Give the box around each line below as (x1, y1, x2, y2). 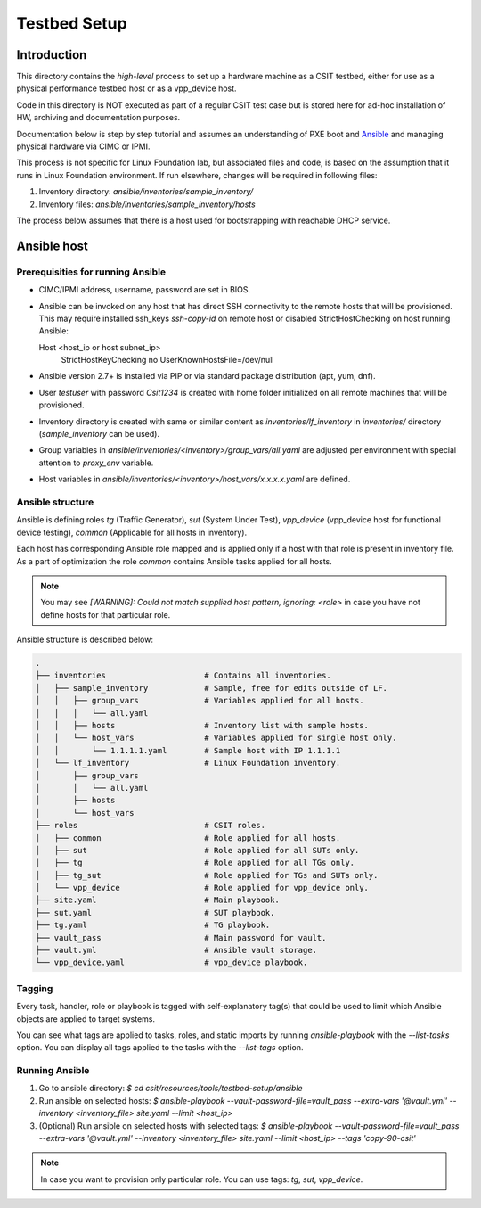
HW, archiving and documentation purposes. (16, 112, 181, 123)
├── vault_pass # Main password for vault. (35, 933, 327, 942)
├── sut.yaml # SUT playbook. (35, 908, 275, 917)
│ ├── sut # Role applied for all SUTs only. (35, 845, 360, 855)
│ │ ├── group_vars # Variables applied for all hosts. (35, 695, 364, 706)
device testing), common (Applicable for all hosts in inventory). (16, 527, 248, 538)
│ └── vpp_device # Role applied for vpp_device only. (35, 883, 370, 893)
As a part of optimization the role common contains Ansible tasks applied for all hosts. (16, 555, 333, 566)
